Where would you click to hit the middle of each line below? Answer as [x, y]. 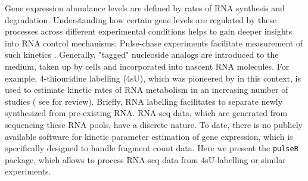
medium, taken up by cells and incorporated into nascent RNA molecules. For [147, 66]
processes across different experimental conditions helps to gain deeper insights [149, 31]
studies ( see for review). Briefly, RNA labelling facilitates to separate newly [144, 101]
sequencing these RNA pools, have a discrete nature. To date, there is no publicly [154, 124]
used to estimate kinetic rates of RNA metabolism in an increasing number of [147, 90]
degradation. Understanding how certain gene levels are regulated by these [141, 19]
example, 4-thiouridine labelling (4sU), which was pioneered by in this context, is [153, 78]
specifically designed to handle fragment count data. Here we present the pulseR [152, 148]
